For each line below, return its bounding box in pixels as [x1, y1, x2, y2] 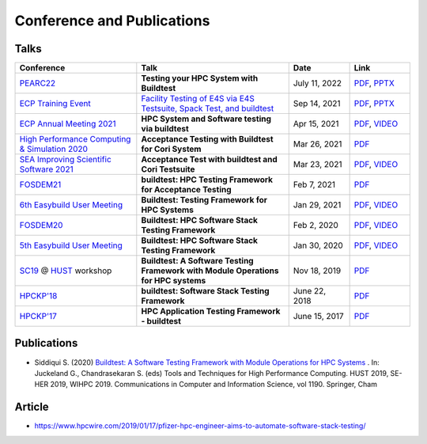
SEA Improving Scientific [19, 154, 112, 165]
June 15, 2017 [293, 311, 344, 322]
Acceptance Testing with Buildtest [141, 134, 274, 145]
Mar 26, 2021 [293, 139, 342, 150]
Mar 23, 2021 [293, 159, 342, 170]
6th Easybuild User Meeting [19, 199, 123, 211]
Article [14, 400, 49, 414]
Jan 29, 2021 [293, 199, 342, 211]
